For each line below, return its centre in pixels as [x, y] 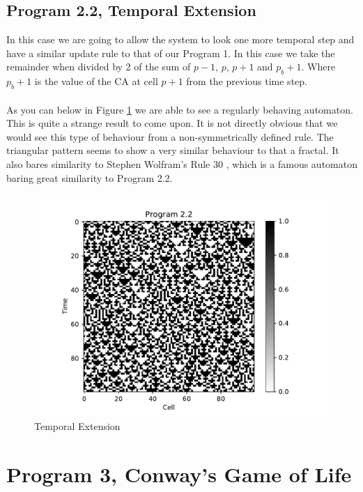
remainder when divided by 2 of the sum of [99, 67]
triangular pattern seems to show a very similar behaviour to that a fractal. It [173, 150]
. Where [318, 67]
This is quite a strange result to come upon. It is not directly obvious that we [172, 123]
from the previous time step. [247, 81]
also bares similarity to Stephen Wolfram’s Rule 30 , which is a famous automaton [182, 163]
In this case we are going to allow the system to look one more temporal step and [180, 39]
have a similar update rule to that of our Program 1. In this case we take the [171, 53]
